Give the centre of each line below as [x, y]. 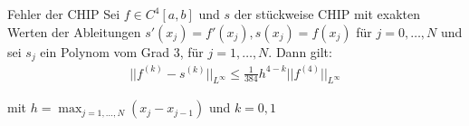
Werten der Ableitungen [74, 31]
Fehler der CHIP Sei [64, 14]
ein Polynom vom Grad [105, 51]
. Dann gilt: [300, 51]
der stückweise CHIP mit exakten [327, 14]
